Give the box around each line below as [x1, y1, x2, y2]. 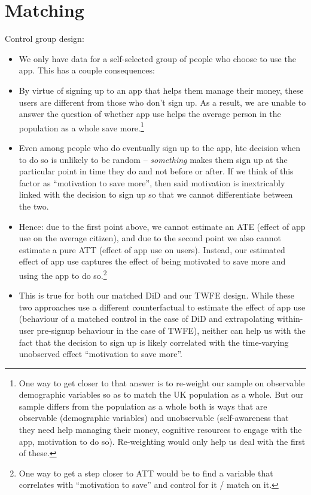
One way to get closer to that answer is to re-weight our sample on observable [19, 376, 305, 389]
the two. [19, 199, 49, 212]
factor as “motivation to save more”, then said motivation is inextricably [19, 176, 285, 189]
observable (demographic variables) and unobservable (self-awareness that [19, 411, 289, 424]
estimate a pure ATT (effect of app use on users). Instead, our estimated [19, 243, 285, 256]
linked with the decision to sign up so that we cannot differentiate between [19, 188, 293, 201]
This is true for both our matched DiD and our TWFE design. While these [19, 289, 294, 302]
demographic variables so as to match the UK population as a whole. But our [19, 388, 304, 401]
